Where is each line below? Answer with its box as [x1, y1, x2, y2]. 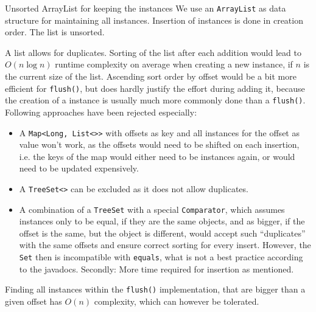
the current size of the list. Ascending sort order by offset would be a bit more [5, 70, 297, 83]
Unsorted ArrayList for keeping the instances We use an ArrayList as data [5, 2, 286, 14]
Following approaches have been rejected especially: [5, 105, 197, 118]
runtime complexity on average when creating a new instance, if [55, 58, 293, 71]
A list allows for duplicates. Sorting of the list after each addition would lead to [5, 46, 301, 58]
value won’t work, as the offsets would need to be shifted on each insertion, [19, 138, 300, 151]
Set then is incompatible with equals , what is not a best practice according [19, 251, 303, 263]
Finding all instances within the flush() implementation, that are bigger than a [5, 283, 306, 296]
